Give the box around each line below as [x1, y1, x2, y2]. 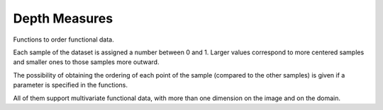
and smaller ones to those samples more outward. [13, 58, 160, 66]
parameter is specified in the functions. [13, 81, 128, 90]
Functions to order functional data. [13, 35, 114, 44]
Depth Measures [13, 11, 113, 26]
